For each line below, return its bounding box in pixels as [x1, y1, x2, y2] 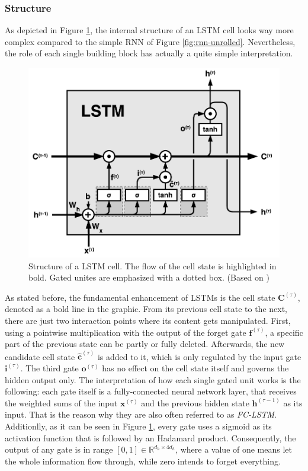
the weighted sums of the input [5, 396, 118, 409]
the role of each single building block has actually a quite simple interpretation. [5, 47, 293, 59]
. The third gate [20, 361, 79, 374]
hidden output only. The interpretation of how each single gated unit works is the [5, 373, 301, 386]
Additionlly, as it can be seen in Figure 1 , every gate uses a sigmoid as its [5, 419, 272, 432]
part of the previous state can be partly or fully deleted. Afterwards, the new [5, 338, 285, 350]
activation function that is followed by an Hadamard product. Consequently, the [5, 431, 296, 444]
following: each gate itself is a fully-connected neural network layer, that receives [5, 385, 297, 397]
